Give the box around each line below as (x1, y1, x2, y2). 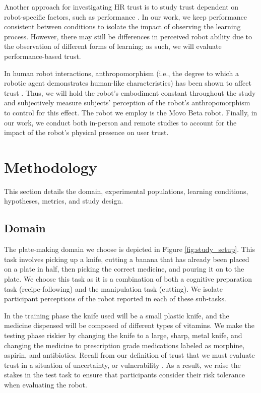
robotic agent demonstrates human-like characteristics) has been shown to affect (4, 78, 251, 88)
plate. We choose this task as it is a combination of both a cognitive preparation (4, 274, 252, 284)
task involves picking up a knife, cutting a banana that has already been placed (4, 253, 249, 264)
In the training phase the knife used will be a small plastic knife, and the (4, 310, 229, 320)
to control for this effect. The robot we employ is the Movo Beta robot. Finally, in (4, 107, 257, 117)
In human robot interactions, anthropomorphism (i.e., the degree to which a (4, 68, 239, 78)
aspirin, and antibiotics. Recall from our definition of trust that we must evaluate (4, 350, 255, 360)
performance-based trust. (4, 50, 81, 61)
